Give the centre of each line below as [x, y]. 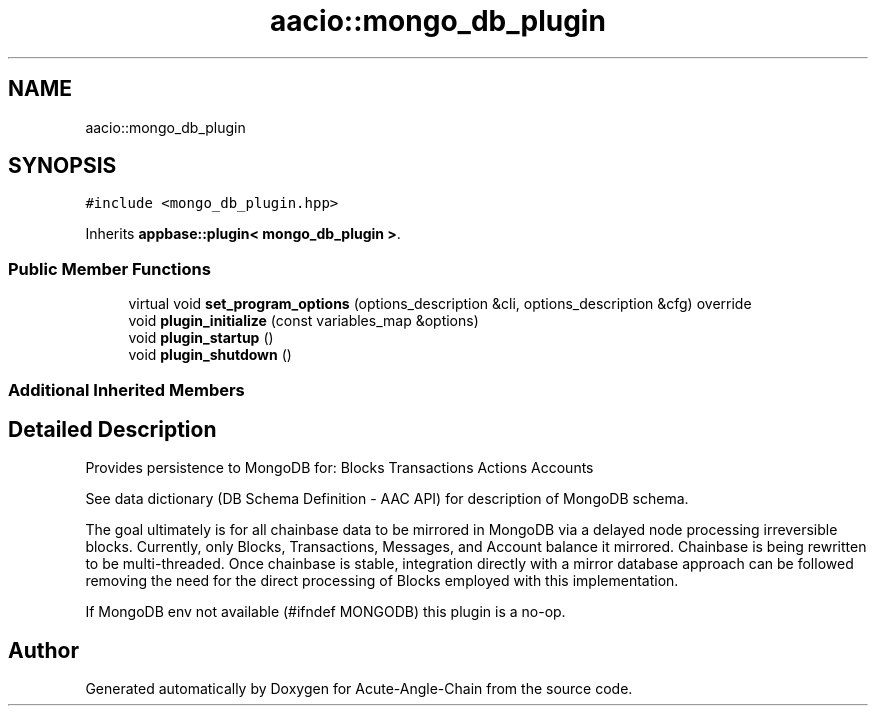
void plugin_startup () [201, 338]
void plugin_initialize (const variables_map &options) [303, 321]
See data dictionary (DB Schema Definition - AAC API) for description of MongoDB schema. [387, 499]
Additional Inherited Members [126, 389]
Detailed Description [112, 429]
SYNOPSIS [62, 166]
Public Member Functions [109, 268]
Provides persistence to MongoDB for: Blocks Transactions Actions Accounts [339, 468]
